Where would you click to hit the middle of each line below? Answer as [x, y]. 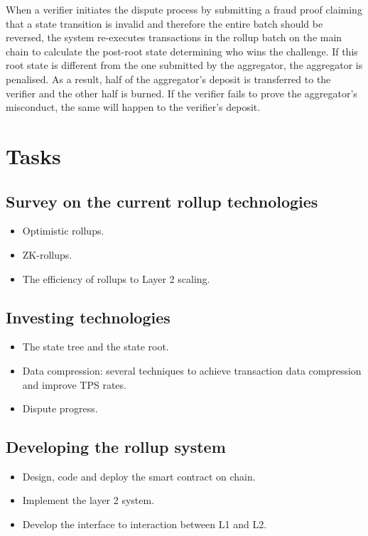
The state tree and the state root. [96, 347]
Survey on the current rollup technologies [162, 201]
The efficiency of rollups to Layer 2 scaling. [116, 278]
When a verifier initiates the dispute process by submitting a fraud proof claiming [184, 9]
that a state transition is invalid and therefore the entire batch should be [164, 23]
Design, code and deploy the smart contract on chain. [139, 476]
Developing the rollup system [116, 447]
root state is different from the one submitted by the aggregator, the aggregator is [184, 65]
